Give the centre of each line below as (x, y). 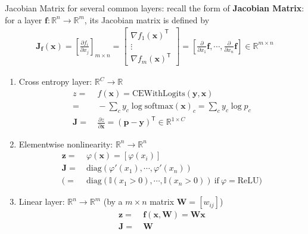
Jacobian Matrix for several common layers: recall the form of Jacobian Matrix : (155, 8)
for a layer (24, 19)
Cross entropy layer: (55, 81)
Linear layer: (42, 201)
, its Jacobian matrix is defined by (147, 19)
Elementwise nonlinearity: (66, 144)
